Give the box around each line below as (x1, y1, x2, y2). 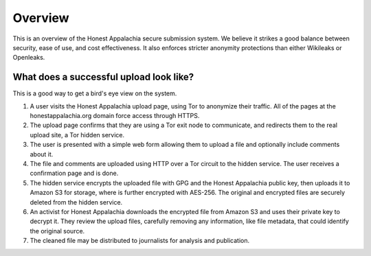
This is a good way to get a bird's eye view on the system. (12, 89, 177, 97)
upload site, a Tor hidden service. (30, 130, 125, 139)
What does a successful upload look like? (12, 71, 194, 83)
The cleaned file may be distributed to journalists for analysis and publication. (30, 237, 250, 245)
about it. (30, 150, 54, 158)
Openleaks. (12, 54, 45, 62)
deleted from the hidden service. (30, 198, 123, 206)
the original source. (30, 226, 85, 235)
